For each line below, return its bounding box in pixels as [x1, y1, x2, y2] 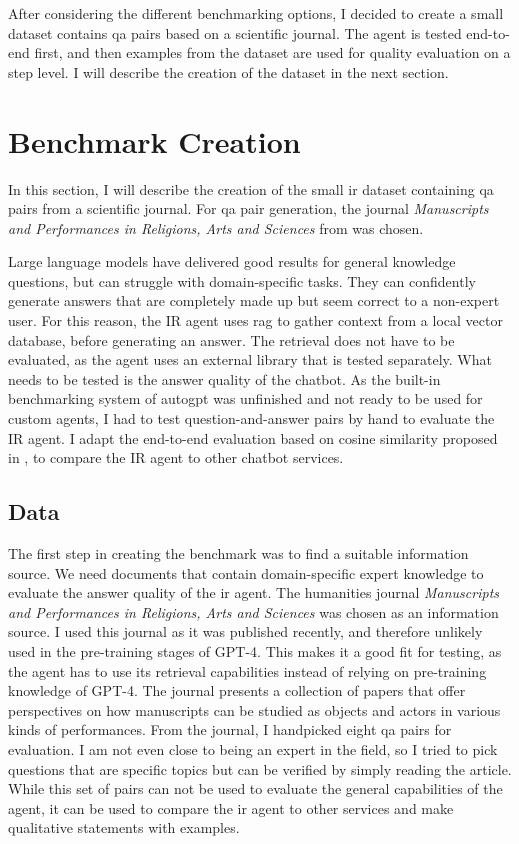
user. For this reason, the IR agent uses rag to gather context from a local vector [8, 310, 503, 331]
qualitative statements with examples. [8, 817, 240, 838]
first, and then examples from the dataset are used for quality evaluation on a [34, 42, 511, 63]
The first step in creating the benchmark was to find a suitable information [8, 543, 469, 564]
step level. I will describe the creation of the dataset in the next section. [8, 61, 449, 82]
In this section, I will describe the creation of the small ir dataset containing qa [8, 178, 494, 199]
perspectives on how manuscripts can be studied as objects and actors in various [8, 699, 501, 720]
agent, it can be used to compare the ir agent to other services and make [8, 797, 454, 818]
